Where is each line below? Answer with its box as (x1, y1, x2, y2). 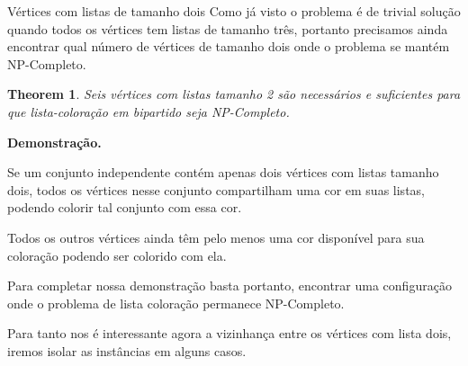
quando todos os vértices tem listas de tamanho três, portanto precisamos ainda (7, 19, 448, 38)
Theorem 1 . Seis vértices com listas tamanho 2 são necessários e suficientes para (7, 85, 461, 103)
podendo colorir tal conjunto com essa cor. (7, 198, 242, 217)
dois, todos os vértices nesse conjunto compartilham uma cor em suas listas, (7, 180, 425, 199)
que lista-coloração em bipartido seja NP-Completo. (7, 102, 290, 121)
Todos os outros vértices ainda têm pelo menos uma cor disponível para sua (7, 228, 425, 246)
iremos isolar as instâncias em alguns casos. (7, 341, 247, 360)
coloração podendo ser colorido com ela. (7, 245, 227, 264)
